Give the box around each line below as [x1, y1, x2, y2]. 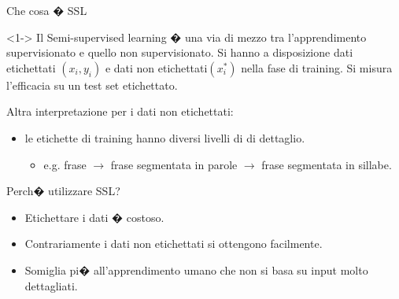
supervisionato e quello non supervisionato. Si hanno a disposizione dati [6, 44, 353, 61]
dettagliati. [24, 277, 78, 293]
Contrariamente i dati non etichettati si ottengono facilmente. [24, 235, 323, 252]
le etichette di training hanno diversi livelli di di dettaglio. [24, 129, 305, 146]
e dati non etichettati [105, 59, 208, 76]
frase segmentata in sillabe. [261, 156, 392, 172]
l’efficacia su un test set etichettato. [6, 76, 178, 93]
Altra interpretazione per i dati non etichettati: [6, 103, 234, 120]
